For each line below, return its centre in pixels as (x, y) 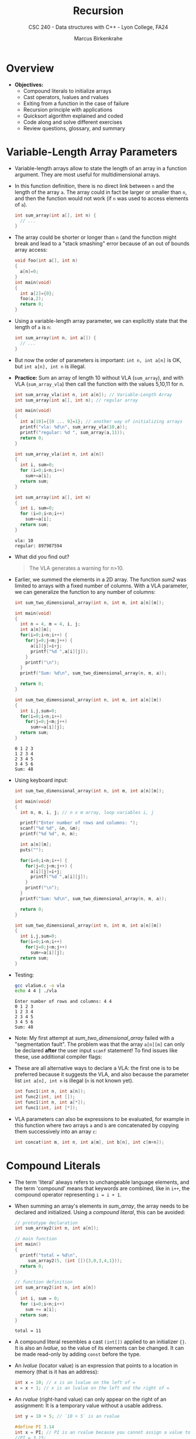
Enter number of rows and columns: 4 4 (63, 1002)
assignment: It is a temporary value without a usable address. (88, 1406)
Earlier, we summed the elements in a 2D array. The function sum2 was (100, 579)
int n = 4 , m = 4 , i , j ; (50, 624)
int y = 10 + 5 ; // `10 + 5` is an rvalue (67, 1416)
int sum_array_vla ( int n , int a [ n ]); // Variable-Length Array (93, 394)
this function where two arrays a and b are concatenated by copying (97, 1125)
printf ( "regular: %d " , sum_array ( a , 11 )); (73, 433)
